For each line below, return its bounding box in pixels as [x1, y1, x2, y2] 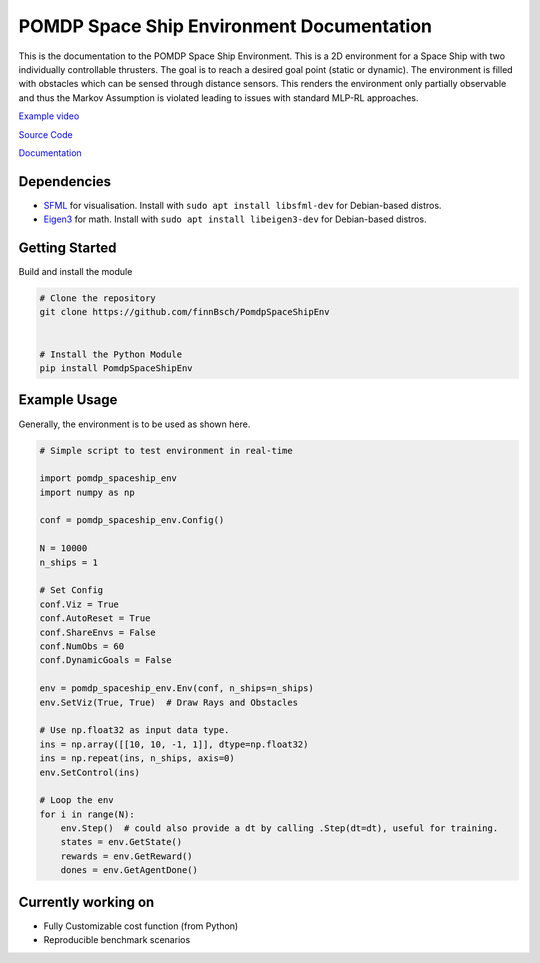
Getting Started [18, 240, 117, 256]
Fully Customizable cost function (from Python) [43, 920, 239, 932]
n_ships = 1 [39, 556, 99, 568]
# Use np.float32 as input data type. [39, 725, 230, 736]
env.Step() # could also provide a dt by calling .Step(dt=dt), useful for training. [60, 823, 499, 834]
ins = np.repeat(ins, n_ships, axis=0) [39, 753, 235, 764]
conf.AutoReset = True [39, 613, 151, 624]
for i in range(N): [39, 808, 135, 820]
